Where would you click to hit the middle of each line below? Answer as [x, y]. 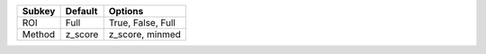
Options [126, 11]
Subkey [39, 11]
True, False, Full [142, 23]
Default [81, 11]
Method [39, 34]
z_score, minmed [145, 34]
